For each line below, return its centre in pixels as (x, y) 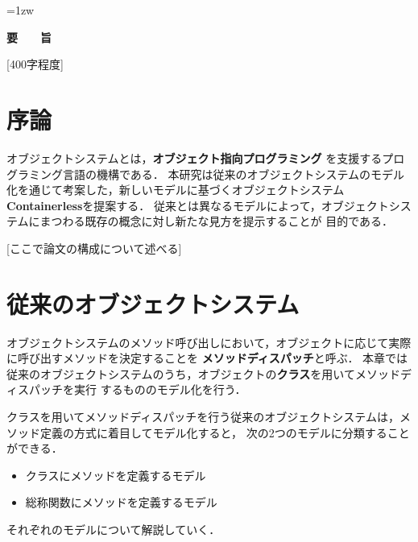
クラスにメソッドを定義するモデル (116, 475)
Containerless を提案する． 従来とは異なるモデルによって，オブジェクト (198, 205)
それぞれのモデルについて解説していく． (114, 529)
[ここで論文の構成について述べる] (94, 248)
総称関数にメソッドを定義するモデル (121, 502)
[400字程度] (35, 64)
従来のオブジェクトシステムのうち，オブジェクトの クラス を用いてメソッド (203, 373)
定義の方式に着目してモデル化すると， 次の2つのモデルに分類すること (225, 432)
